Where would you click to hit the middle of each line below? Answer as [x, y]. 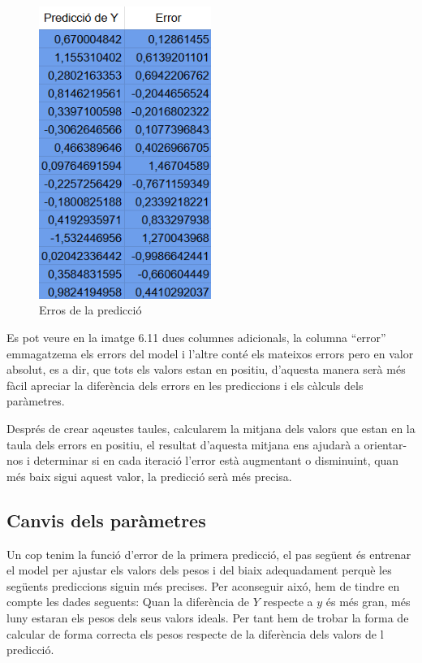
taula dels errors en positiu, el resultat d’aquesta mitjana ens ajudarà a [183, 444]
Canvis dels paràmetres [106, 520]
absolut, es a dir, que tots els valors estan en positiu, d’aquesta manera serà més [206, 369]
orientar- [385, 444]
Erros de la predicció [90, 310]
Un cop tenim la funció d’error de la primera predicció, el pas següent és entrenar [209, 554]
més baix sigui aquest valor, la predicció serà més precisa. [149, 476]
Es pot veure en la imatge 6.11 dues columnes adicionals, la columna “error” [196, 338]
